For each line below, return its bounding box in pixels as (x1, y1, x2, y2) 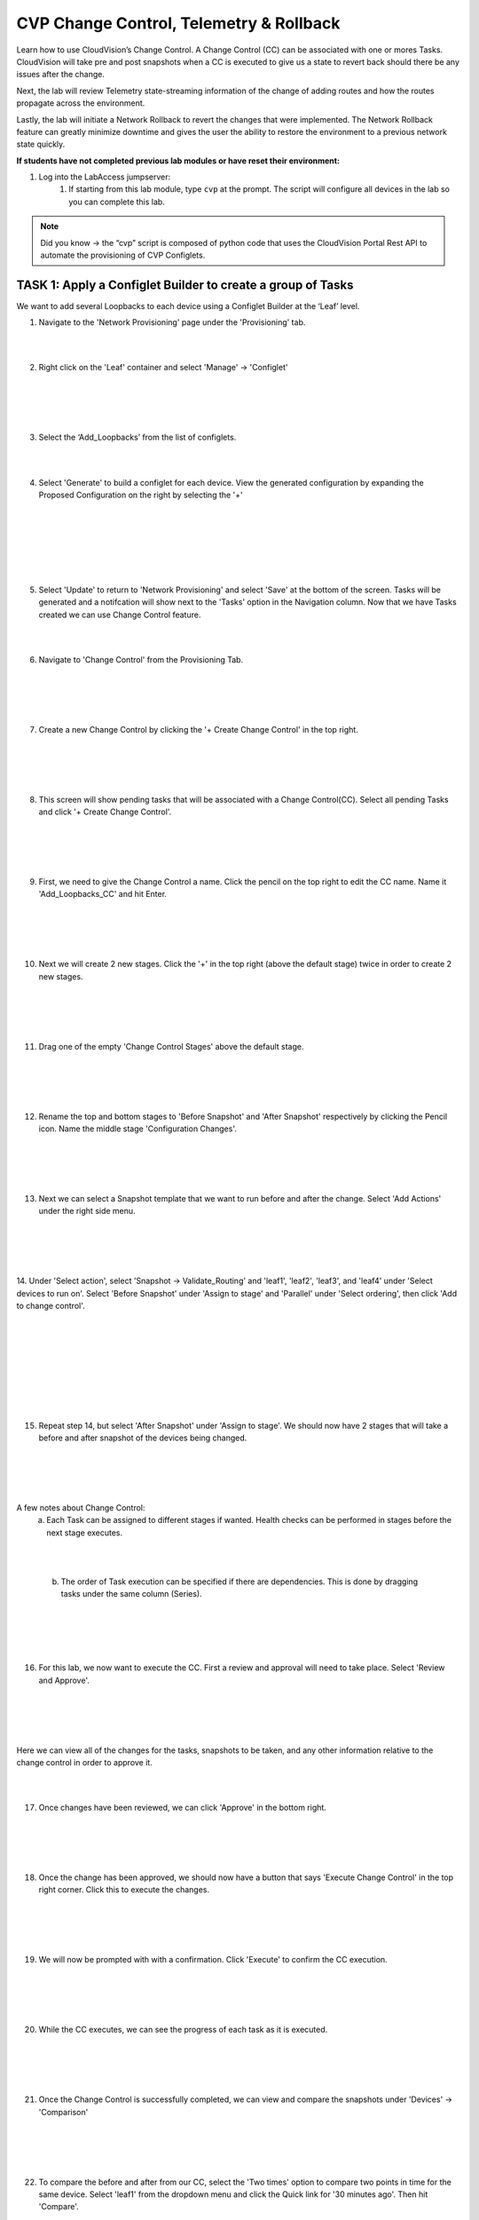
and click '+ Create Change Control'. (38, 806, 172, 817)
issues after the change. (16, 69, 106, 80)
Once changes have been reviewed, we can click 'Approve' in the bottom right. (38, 1803, 327, 1813)
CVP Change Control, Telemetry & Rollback (16, 13, 341, 33)
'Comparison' (38, 2106, 89, 2117)
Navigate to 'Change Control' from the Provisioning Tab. (38, 654, 244, 665)
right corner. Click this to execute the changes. (38, 1884, 210, 1895)
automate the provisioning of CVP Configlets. (40, 250, 206, 261)
